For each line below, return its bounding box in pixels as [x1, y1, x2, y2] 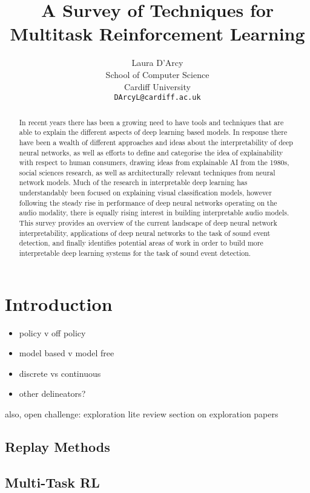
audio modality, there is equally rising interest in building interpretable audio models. [19, 207, 289, 218]
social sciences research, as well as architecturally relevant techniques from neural [19, 167, 275, 177]
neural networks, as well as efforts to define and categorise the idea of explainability [19, 147, 283, 157]
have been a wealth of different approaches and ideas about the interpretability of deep [19, 137, 293, 147]
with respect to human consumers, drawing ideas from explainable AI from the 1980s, [19, 157, 289, 168]
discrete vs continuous [19, 367, 101, 379]
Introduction [5, 291, 113, 316]
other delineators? [19, 387, 86, 400]
